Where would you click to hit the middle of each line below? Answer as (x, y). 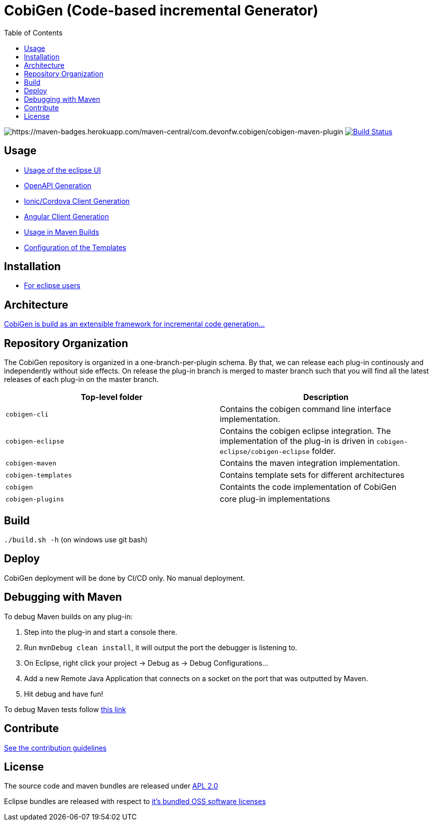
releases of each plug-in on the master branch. (81, 380)
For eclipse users (52, 286)
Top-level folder (112, 397)
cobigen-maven (31, 463)
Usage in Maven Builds (62, 232)
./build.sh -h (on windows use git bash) (76, 539)
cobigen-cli (27, 414)
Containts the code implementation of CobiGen (308, 487)
